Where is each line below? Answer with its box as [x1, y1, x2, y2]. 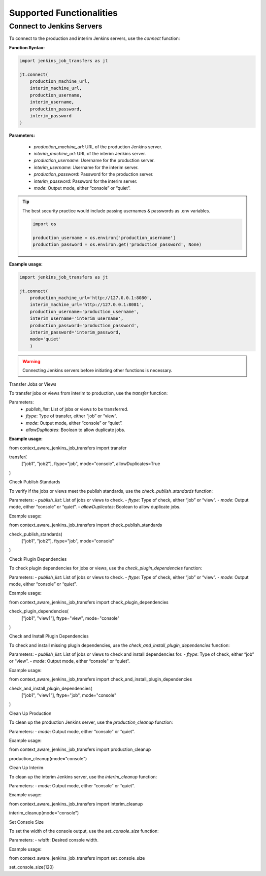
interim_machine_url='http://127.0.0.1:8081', [30, 302, 145, 307]
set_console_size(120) [9, 864, 54, 870]
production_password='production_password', [30, 323, 139, 328]
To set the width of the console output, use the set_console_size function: [9, 828, 159, 834]
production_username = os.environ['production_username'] [33, 235, 176, 240]
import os [33, 221, 57, 227]
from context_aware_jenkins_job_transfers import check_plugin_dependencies [9, 599, 168, 605]
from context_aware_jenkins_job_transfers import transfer [9, 445, 127, 451]
